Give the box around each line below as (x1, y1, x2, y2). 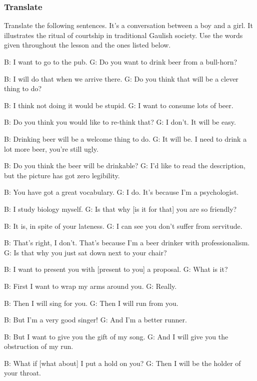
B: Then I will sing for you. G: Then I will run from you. (4, 297, 178, 308)
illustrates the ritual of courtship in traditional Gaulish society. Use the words (4, 30, 243, 40)
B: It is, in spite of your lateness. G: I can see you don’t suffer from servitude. (4, 220, 242, 231)
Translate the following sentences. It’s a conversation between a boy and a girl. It (4, 20, 253, 31)
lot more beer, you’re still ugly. (4, 143, 98, 154)
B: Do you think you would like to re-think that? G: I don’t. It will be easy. (4, 117, 236, 127)
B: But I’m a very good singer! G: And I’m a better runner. (4, 314, 187, 325)
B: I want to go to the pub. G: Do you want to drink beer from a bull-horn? (4, 57, 237, 67)
